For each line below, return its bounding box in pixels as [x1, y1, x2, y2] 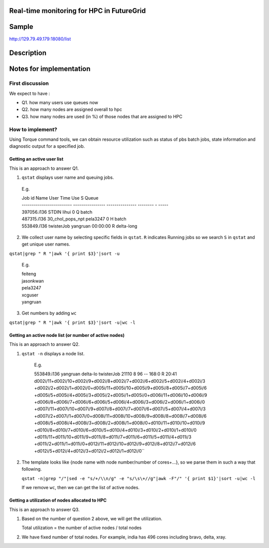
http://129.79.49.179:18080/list [9, 35, 71, 42]
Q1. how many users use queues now [21, 100, 99, 106]
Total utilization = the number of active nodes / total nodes [21, 525, 142, 531]
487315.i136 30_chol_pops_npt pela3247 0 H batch [21, 216, 127, 222]
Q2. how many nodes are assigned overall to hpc [21, 106, 122, 112]
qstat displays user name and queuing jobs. [21, 175, 114, 181]
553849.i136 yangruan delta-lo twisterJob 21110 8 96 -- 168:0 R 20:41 [34, 371, 177, 377]
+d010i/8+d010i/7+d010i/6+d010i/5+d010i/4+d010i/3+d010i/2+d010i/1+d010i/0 [34, 427, 197, 433]
